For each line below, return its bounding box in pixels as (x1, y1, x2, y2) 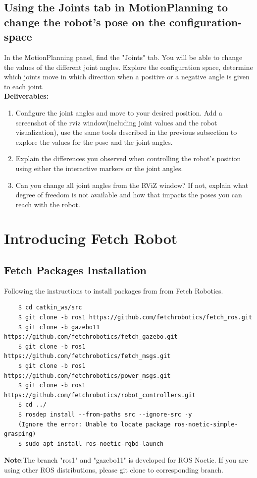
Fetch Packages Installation (4, 262, 147, 278)
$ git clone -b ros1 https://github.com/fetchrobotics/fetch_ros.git (18, 314, 253, 321)
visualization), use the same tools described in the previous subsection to (15, 127, 237, 137)
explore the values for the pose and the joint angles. (15, 136, 173, 147)
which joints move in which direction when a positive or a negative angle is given (4, 71, 250, 82)
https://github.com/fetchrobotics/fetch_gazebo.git (4, 333, 178, 341)
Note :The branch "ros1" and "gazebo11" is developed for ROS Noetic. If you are (4, 455, 248, 465)
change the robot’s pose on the (4, 14, 165, 29)
